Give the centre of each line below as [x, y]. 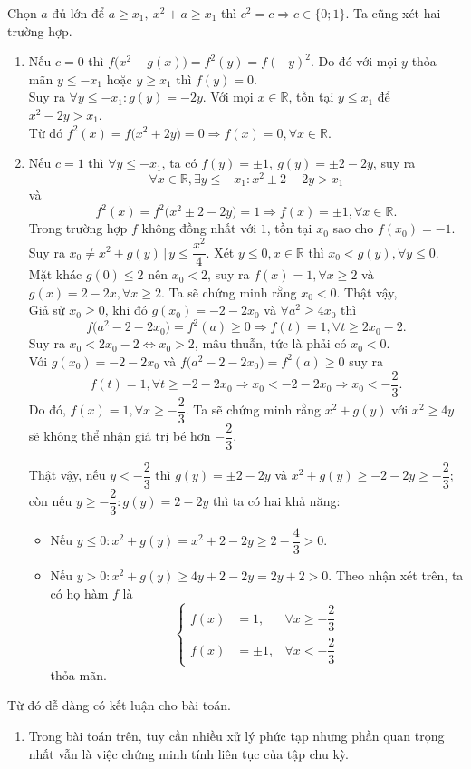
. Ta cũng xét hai [393, 13]
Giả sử [47, 310]
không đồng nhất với [199, 228]
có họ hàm [79, 593]
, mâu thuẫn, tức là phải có [270, 343]
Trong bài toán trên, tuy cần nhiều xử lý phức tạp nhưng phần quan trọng [236, 736]
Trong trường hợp [78, 228]
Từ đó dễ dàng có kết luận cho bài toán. [119, 705]
